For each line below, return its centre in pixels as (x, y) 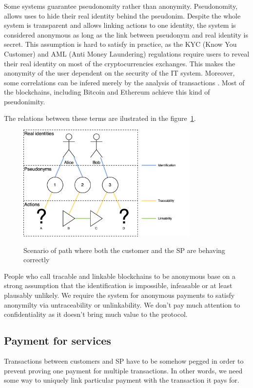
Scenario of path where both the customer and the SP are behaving (124, 250)
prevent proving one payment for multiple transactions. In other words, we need (123, 370)
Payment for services (58, 340)
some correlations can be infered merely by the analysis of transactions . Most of (124, 82)
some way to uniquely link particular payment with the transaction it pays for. (122, 380)
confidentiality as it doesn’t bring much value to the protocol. (96, 314)
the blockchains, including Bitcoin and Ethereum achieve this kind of (107, 92)
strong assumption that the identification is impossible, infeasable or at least (118, 285)
